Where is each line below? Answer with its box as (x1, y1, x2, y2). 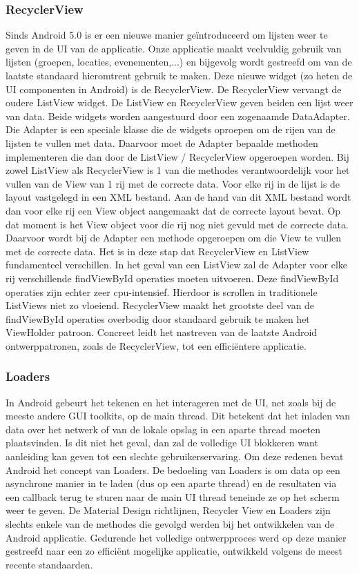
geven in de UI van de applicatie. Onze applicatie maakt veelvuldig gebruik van (6, 41, 342, 55)
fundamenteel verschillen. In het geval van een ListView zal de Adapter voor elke (6, 257, 348, 272)
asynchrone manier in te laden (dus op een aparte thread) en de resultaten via (6, 476, 337, 491)
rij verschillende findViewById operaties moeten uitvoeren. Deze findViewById (6, 270, 339, 285)
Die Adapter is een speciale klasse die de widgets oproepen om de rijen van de (6, 122, 336, 137)
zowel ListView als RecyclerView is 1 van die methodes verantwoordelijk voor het (6, 163, 350, 177)
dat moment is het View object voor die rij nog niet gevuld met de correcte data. (6, 217, 349, 231)
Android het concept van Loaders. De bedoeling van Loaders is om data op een (6, 462, 340, 477)
